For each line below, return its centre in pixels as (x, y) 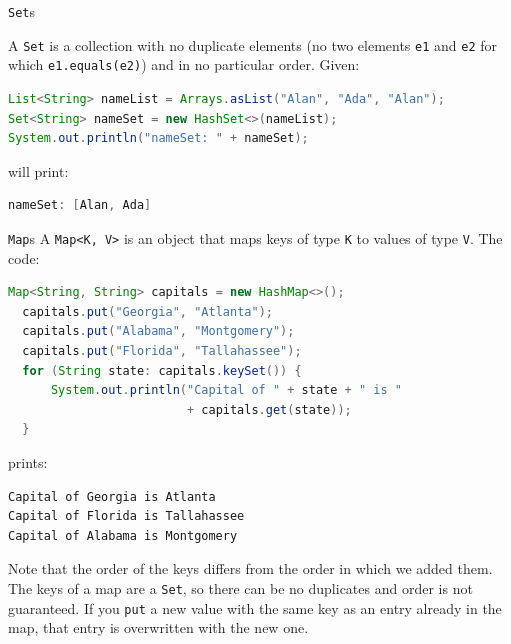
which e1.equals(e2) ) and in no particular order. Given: (184, 64)
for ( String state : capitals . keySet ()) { (162, 370)
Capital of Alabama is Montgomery (123, 535)
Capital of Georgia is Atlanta (112, 496)
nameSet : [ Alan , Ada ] (80, 205)
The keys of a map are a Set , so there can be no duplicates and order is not (240, 587)
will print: (38, 170)
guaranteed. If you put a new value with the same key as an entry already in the (255, 607)
